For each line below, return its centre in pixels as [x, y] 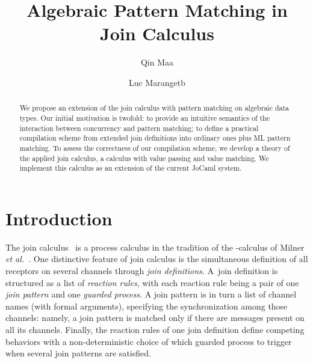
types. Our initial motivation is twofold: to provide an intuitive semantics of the [144, 117]
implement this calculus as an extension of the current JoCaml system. [131, 168]
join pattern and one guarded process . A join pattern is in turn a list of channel [151, 294]
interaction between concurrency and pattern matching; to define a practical [139, 128]
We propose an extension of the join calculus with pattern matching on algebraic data [154, 108]
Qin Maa [157, 62]
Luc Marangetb [157, 82]
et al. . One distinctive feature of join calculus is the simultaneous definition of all [157, 259]
